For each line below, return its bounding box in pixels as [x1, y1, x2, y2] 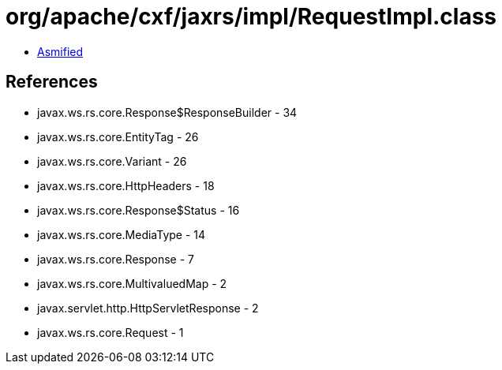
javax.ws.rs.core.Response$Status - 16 [37, 203, 240, 217]
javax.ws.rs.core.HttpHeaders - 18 [37, 178, 215, 192]
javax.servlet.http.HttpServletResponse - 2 [37, 301, 259, 315]
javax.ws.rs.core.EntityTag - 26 [37, 129, 199, 144]
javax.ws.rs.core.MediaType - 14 [37, 227, 206, 241]
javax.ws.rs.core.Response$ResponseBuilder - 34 [37, 105, 298, 119]
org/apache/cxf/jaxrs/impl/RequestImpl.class [6, 3, 497, 30]
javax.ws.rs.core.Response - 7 [37, 252, 194, 266]
